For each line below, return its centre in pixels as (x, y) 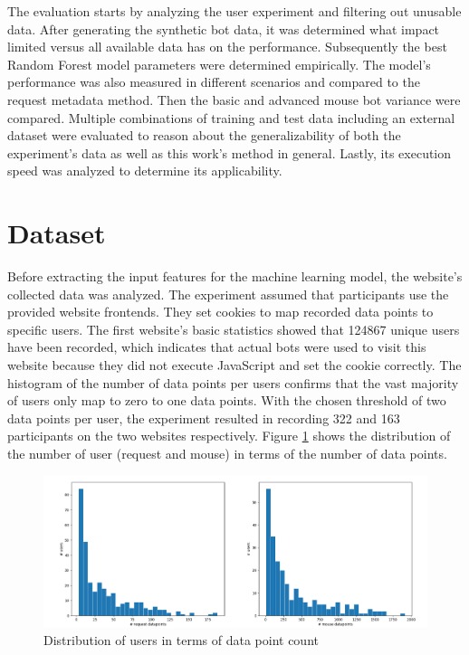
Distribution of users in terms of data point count (181, 640)
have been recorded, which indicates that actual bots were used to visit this (217, 347)
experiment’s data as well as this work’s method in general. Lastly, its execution (230, 152)
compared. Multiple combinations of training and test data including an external (231, 117)
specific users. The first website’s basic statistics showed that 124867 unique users (234, 329)
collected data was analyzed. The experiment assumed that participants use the (228, 294)
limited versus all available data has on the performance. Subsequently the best (227, 47)
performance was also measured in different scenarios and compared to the (214, 82)
